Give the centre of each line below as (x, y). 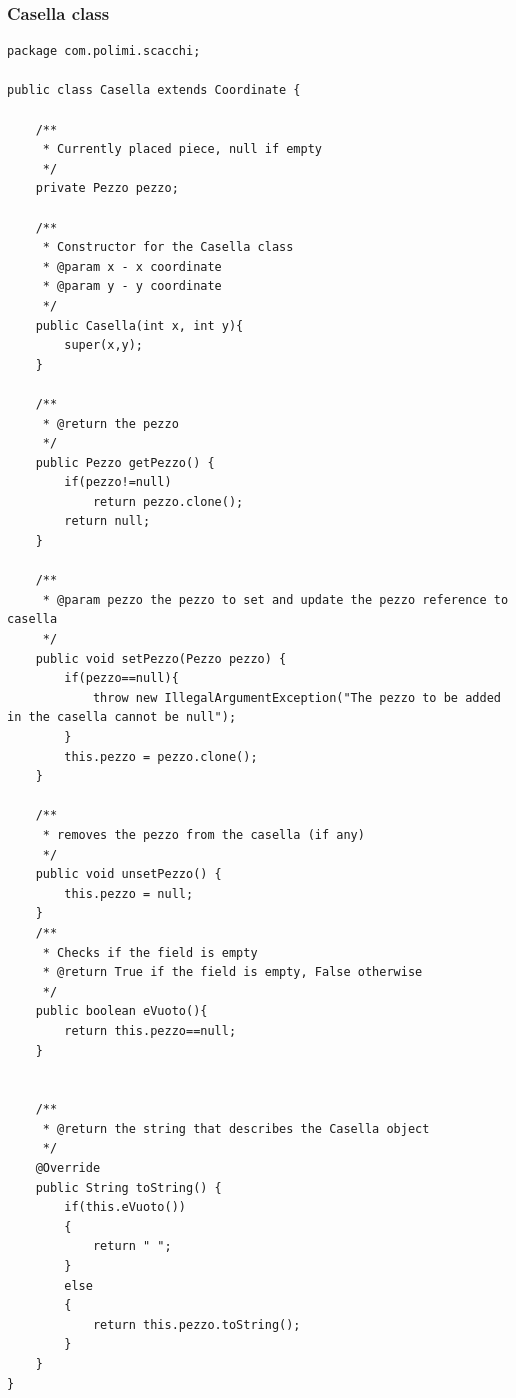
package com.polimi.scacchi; (104, 51)
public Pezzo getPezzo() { (125, 462)
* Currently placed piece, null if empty (182, 149)
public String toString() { (128, 1187)
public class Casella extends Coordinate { (154, 90)
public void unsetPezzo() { (128, 874)
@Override (68, 1168)
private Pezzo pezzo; (107, 188)
